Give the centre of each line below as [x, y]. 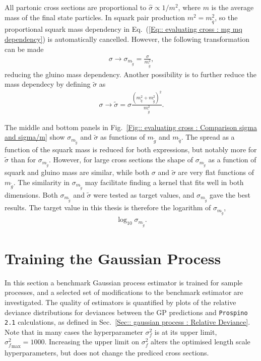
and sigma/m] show [35, 137]
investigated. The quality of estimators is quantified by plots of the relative [120, 302]
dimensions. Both [31, 195]
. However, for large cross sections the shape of [121, 160]
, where [189, 7]
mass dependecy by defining [48, 84]
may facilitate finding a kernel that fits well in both [164, 182]
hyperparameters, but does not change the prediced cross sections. [107, 353]
